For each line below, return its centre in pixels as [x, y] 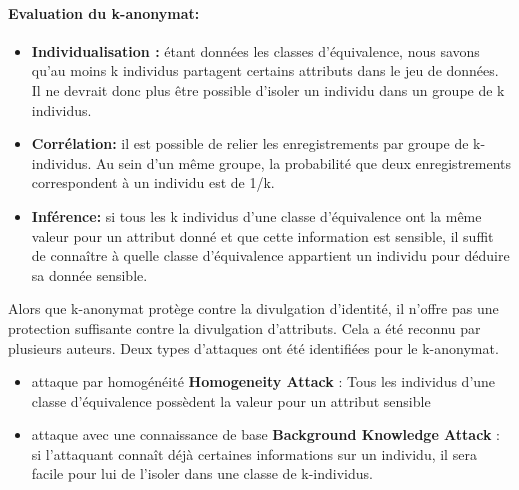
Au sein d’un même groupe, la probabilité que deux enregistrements [304, 162]
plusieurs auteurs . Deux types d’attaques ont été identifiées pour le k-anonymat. [253, 347]
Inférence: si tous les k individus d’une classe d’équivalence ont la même [256, 215]
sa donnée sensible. [89, 274]
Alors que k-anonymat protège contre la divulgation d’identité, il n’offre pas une [253, 308]
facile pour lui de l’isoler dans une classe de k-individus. [202, 473]
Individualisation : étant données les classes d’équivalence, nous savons [255, 50]
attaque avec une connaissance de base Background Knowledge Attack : [265, 434]
